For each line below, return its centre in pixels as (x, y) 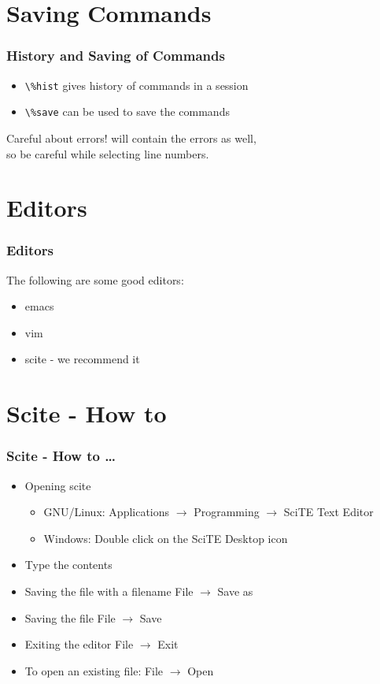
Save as (235, 591)
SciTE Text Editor (328, 512)
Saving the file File (70, 617)
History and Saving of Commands (116, 56)
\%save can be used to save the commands (127, 112)
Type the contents (68, 565)
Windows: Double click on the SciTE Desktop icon (166, 538)
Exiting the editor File (79, 644)
